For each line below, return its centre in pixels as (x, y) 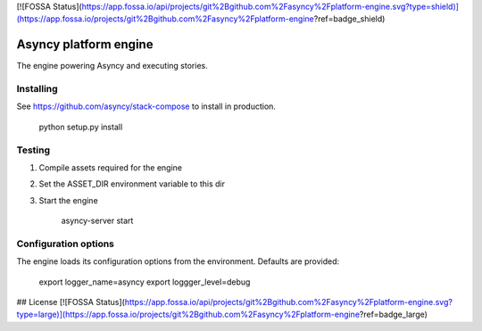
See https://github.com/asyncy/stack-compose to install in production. (146, 106)
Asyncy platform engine (85, 45)
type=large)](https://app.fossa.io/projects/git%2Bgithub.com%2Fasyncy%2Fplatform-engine (188, 314)
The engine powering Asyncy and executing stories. (112, 66)
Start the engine (68, 200)
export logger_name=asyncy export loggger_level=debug (145, 282)
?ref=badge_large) (394, 314)
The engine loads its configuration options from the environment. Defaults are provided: (178, 261)
